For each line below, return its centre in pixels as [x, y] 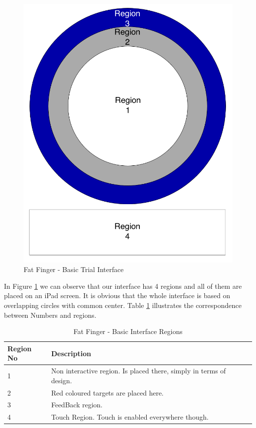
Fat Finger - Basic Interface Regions [128, 331]
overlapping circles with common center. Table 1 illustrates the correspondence [123, 305]
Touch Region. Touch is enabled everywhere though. [130, 417]
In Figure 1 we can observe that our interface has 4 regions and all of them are [123, 286]
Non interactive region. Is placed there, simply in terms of [138, 371]
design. [62, 380]
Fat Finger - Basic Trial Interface [74, 269]
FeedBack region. [77, 405]
